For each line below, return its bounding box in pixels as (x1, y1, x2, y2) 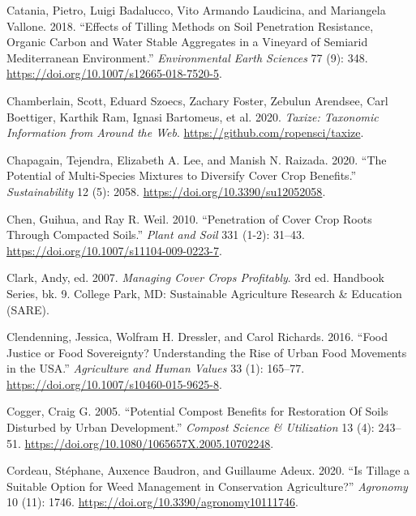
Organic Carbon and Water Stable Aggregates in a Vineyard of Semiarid (6, 33, 368, 50)
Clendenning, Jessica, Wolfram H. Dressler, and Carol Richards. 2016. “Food (6, 328, 388, 345)
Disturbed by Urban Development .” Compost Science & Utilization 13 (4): (6, 419, 375, 436)
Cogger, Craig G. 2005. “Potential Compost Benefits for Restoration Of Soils (6, 403, 388, 420)
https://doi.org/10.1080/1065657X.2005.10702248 (24, 434, 271, 451)
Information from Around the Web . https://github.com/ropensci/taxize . (6, 124, 364, 141)
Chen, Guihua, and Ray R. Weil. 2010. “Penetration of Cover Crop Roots (6, 210, 372, 227)
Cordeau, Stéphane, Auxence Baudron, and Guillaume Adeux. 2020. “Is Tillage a (6, 462, 410, 479)
